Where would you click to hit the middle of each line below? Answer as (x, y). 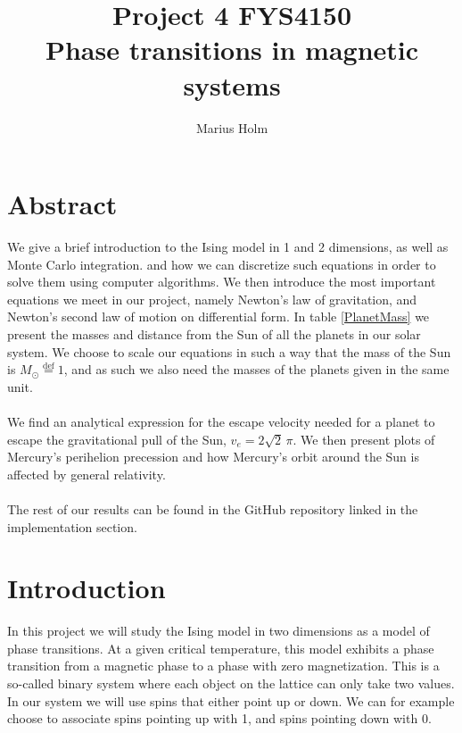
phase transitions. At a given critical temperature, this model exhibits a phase (221, 648)
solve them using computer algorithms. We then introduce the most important (222, 282)
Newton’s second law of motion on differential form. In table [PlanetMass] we (219, 317)
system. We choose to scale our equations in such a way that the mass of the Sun (229, 351)
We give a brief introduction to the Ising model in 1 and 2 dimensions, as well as (228, 247)
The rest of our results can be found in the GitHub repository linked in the (213, 508)
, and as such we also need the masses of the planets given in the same (256, 369)
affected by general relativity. (87, 474)
